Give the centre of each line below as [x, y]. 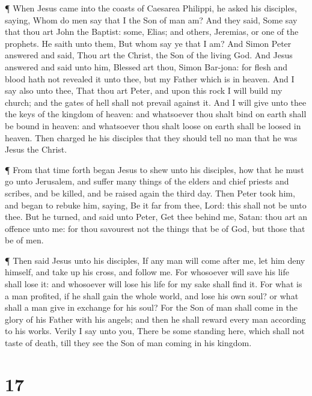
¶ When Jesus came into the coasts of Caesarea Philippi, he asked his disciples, [151, 8]
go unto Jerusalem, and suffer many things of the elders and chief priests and [147, 181]
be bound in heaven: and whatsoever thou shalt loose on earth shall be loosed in [153, 125]
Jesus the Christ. [36, 149]
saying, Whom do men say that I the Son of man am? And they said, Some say [151, 20]
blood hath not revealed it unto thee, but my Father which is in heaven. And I [150, 78]
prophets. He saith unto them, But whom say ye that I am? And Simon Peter [148, 43]
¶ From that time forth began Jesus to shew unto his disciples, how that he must [154, 169]
